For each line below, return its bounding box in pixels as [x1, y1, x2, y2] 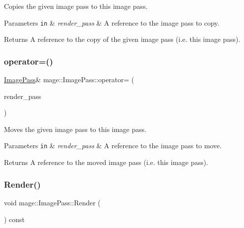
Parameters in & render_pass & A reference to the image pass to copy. [4, 17, 219, 28]
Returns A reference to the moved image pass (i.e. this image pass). [4, 157, 209, 167]
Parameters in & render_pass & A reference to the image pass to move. [4, 140, 222, 151]
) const [4, 214, 25, 224]
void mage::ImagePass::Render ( [4, 197, 101, 207]
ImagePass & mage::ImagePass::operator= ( [4, 74, 135, 85]
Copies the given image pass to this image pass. [4, 1, 148, 11]
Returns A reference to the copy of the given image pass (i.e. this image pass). [4, 34, 241, 44]
